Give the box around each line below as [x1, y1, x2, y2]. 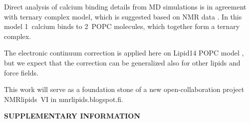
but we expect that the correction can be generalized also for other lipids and [4, 57, 241, 67]
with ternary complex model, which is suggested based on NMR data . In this [4, 11, 242, 21]
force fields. [4, 67, 38, 77]
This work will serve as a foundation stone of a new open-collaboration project [4, 84, 245, 94]
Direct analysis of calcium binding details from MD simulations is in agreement [4, 1, 247, 11]
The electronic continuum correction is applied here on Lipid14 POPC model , [4, 47, 244, 58]
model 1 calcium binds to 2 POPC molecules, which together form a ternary [4, 21, 240, 31]
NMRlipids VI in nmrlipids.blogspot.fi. [4, 93, 123, 104]
